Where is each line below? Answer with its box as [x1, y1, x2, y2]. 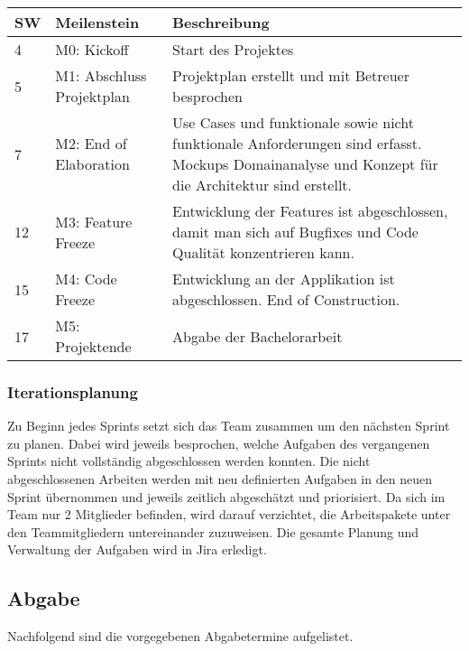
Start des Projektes [172, 39, 294, 60]
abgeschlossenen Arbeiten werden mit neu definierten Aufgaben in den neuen [7, 470, 432, 488]
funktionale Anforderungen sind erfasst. [172, 133, 422, 153]
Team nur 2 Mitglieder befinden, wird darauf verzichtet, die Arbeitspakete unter [7, 505, 451, 524]
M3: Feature [55, 210, 133, 232]
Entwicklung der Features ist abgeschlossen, [172, 200, 448, 221]
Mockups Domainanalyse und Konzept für [172, 153, 438, 174]
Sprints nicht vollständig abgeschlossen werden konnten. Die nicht [7, 451, 371, 470]
